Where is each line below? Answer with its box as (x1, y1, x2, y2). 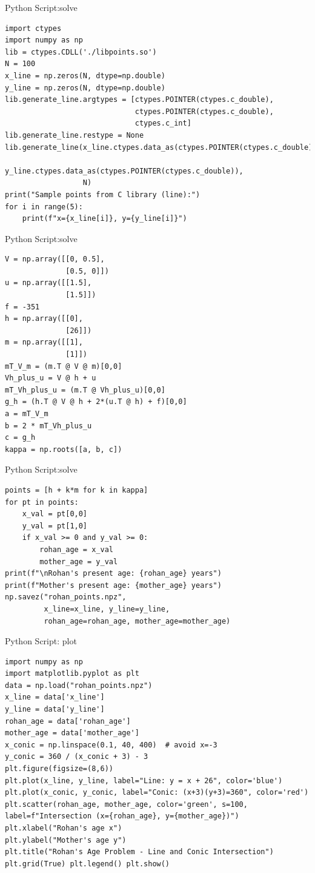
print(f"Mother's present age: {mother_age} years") (5, 581, 222, 590)
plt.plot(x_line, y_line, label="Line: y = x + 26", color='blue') (5, 776, 283, 785)
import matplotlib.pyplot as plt (5, 669, 139, 678)
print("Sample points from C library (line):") (5, 190, 201, 199)
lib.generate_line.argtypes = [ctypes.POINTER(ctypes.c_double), (5, 95, 274, 104)
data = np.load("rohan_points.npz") (5, 681, 153, 690)
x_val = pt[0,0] (22, 510, 88, 519)
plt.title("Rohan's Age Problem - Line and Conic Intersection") (5, 848, 274, 857)
